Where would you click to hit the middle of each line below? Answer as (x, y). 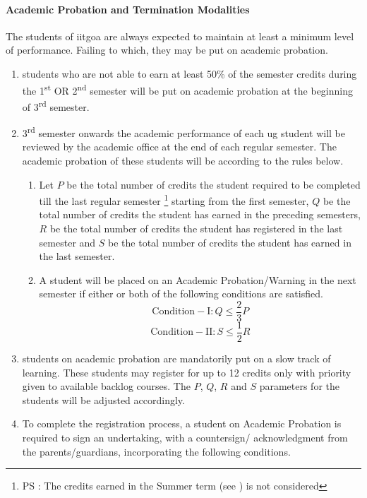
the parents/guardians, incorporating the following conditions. (156, 451)
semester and (67, 242)
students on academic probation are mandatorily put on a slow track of (176, 358)
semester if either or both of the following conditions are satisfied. (181, 294)
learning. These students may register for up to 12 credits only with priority (187, 372)
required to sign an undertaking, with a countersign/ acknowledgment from (185, 438)
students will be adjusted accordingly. (103, 399)
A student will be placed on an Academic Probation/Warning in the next (198, 279)
